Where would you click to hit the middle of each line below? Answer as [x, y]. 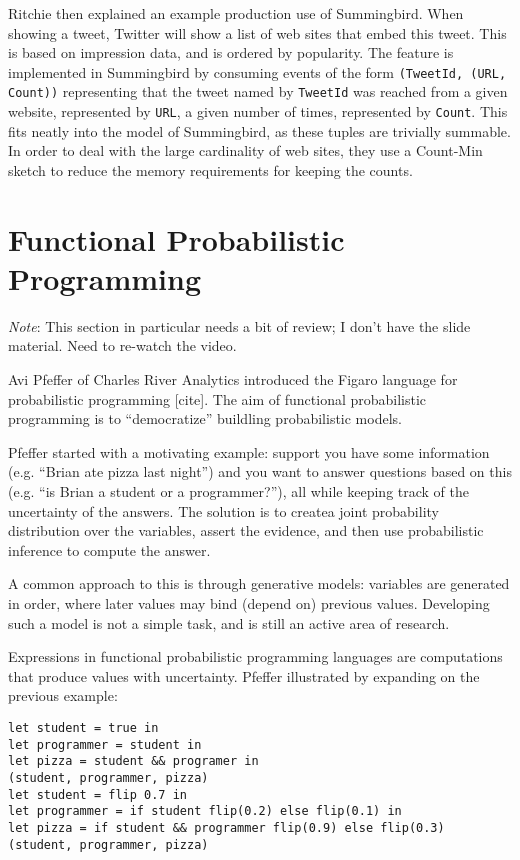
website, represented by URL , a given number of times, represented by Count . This [258, 111]
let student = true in [83, 727]
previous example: [63, 695]
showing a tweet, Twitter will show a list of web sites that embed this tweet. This [257, 32]
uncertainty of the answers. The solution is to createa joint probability [223, 510]
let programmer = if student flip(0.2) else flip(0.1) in [205, 811]
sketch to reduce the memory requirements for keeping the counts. [210, 169]
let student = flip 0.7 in [97, 794]
